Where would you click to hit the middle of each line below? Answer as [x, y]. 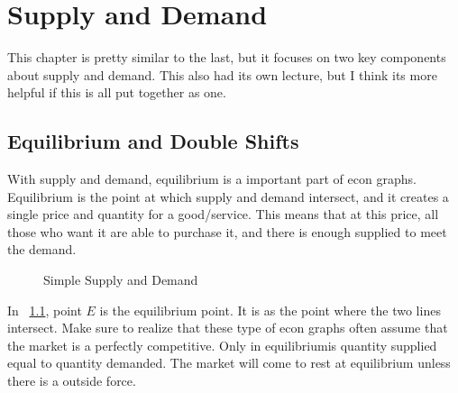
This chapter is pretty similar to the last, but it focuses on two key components [227, 57]
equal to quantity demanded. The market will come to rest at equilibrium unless [229, 363]
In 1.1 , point [45, 310]
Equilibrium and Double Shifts [153, 141]
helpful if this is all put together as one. [117, 92]
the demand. [42, 249]
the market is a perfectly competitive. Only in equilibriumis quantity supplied [222, 345]
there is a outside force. [72, 381]
